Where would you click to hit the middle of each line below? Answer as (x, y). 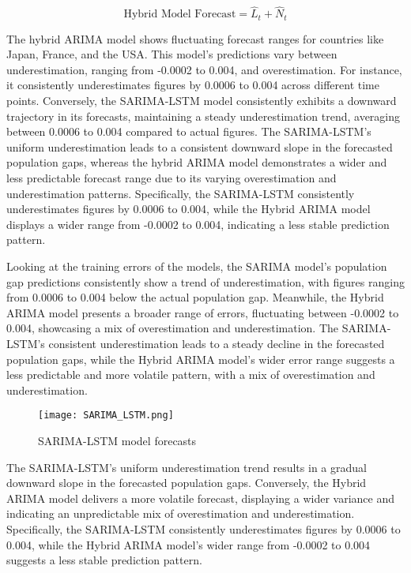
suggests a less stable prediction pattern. (104, 560)
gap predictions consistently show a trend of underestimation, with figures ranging (205, 281)
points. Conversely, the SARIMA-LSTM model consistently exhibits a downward (202, 101)
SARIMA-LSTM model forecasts (117, 440)
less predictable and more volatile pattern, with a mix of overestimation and (191, 375)
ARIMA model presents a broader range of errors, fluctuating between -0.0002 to (203, 312)
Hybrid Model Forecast (180, 15)
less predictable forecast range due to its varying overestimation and (172, 178)
